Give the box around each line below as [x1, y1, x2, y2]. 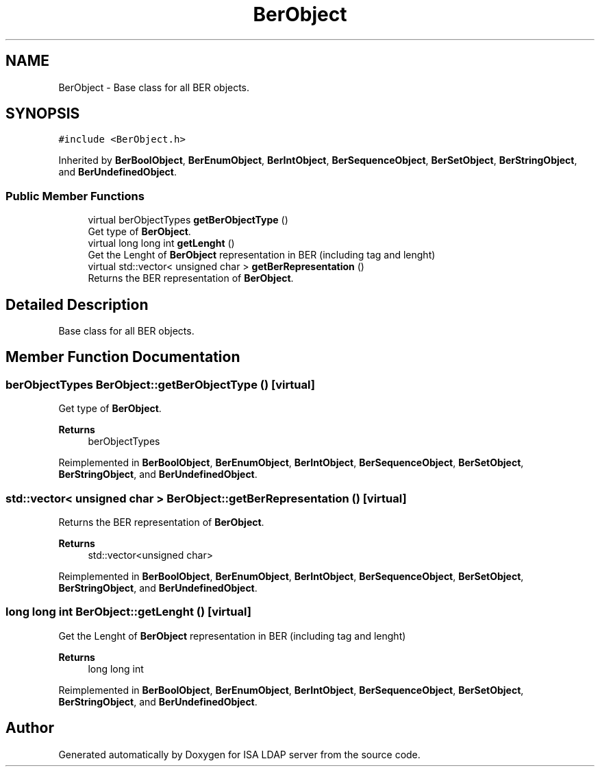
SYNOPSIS [5, 105, 80, 123]
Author [5, 719, 54, 737]
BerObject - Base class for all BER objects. [58, 81, 250, 93]
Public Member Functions [5, 189, 145, 203]
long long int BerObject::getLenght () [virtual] [5, 605, 251, 619]
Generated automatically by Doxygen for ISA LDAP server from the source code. [58, 748, 421, 760]
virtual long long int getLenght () [88, 237, 235, 250]
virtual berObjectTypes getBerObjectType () [88, 214, 288, 226]
